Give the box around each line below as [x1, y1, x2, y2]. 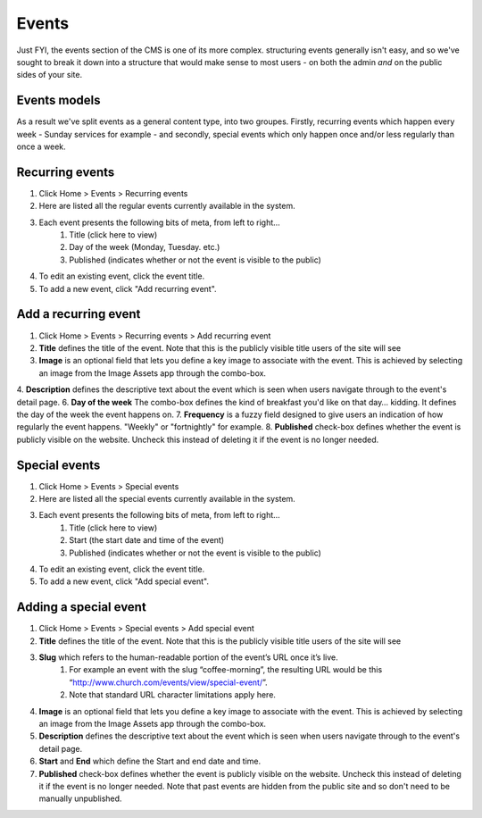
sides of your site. [16, 70, 83, 80]
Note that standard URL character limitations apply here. [69, 689, 277, 700]
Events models [16, 93, 102, 108]
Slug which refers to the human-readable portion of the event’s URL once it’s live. [38, 652, 338, 663]
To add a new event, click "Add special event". [38, 576, 210, 587]
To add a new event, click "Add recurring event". [38, 283, 218, 294]
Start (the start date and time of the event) [69, 535, 225, 546]
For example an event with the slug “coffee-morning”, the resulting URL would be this [69, 664, 383, 675]
